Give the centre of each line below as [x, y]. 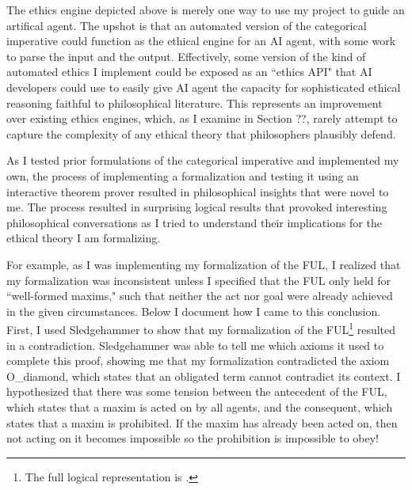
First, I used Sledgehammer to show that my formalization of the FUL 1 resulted [201, 328]
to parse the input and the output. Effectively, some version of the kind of [186, 56]
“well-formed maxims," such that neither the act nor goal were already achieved [200, 296]
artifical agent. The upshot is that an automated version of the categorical [187, 25]
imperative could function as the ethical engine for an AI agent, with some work [201, 41]
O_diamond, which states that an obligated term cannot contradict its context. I [204, 376]
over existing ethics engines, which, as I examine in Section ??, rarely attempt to [202, 118]
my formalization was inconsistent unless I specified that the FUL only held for [199, 280]
